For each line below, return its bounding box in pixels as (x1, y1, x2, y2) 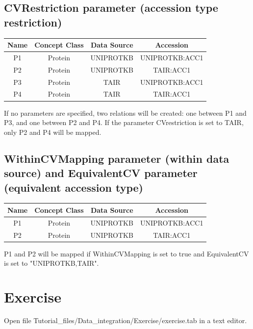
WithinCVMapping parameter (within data (4, 151, 229, 166)
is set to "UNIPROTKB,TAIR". (4, 258, 99, 268)
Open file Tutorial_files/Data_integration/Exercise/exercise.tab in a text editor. (4, 315, 247, 325)
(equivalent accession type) (4, 179, 143, 195)
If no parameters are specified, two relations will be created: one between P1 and (4, 107, 247, 118)
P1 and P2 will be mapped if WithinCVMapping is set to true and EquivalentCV (4, 248, 249, 258)
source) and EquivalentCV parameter (4, 165, 198, 180)
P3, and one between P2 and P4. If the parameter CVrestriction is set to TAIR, (4, 117, 244, 127)
